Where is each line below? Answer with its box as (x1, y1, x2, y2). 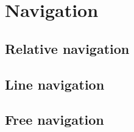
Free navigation (5, 110, 104, 129)
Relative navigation (5, 39, 130, 58)
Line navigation (5, 74, 105, 93)
